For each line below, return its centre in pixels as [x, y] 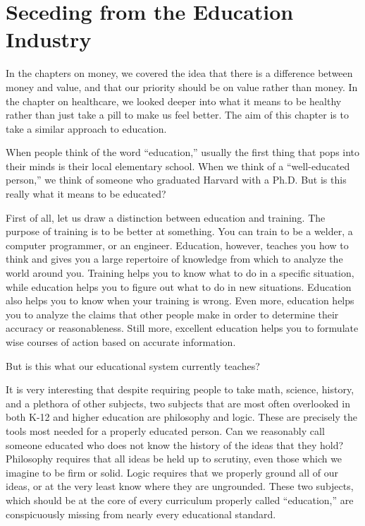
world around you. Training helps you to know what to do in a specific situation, [180, 273]
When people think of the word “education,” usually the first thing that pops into [183, 152]
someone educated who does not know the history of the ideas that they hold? [175, 444]
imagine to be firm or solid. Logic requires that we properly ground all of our [172, 472]
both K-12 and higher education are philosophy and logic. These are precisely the [181, 417]
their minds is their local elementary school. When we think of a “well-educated [178, 166]
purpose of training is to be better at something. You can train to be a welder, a [179, 231]
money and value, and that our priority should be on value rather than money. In [182, 86]
